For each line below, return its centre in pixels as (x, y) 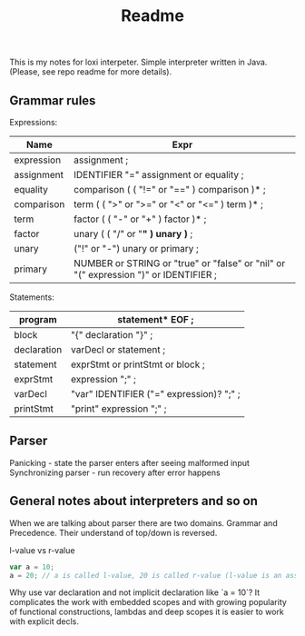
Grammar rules (53, 100)
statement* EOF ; (156, 319)
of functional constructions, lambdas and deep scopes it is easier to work (147, 612)
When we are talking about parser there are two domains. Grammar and (144, 522)
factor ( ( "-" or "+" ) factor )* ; (140, 219)
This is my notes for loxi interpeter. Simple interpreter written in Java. (138, 62)
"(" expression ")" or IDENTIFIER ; (146, 275)
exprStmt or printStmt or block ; (138, 364)
